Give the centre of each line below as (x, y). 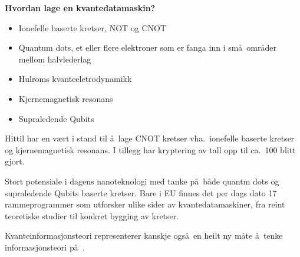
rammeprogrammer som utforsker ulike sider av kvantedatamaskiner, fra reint (145, 204)
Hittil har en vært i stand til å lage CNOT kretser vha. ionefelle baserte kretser (150, 138)
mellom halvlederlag (55, 59)
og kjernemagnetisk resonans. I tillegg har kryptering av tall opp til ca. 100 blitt (150, 149)
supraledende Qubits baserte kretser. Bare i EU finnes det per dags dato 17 (141, 192)
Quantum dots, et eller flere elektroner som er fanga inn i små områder (148, 47)
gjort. (15, 161)
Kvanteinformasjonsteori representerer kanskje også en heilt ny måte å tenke (144, 235)
